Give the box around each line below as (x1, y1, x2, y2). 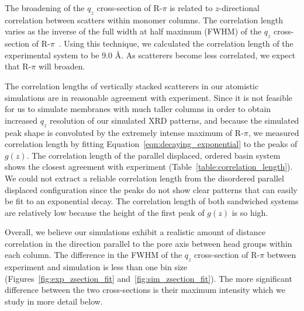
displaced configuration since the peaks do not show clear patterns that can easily (5, 183, 298, 195)
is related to (170, 2, 213, 13)
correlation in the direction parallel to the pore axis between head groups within (5, 237, 292, 249)
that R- (5, 60, 32, 72)
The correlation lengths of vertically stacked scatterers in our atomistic (5, 79, 259, 92)
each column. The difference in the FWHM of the (5, 249, 182, 261)
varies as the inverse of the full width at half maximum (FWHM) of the (5, 25, 262, 37)
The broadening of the (5, 2, 85, 13)
